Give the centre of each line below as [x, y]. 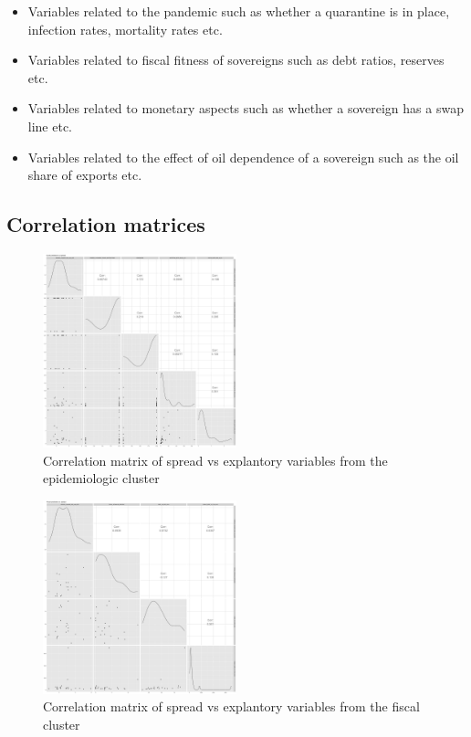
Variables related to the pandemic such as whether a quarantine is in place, [239, 11]
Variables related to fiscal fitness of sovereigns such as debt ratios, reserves [236, 60]
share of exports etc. [85, 175]
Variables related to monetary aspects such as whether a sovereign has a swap [246, 108]
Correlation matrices [106, 224]
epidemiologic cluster [101, 478]
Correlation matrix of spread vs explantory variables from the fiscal [231, 706]
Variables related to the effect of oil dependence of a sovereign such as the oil [243, 157]
